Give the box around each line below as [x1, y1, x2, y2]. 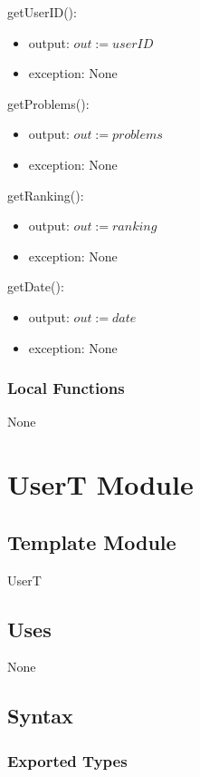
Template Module [7, 527, 176, 556]
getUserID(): [7, 3, 77, 21]
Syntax [7, 702, 73, 730]
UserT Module [7, 466, 194, 503]
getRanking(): [7, 185, 84, 204]
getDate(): [7, 277, 64, 296]
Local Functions [7, 377, 125, 399]
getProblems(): [7, 93, 90, 113]
